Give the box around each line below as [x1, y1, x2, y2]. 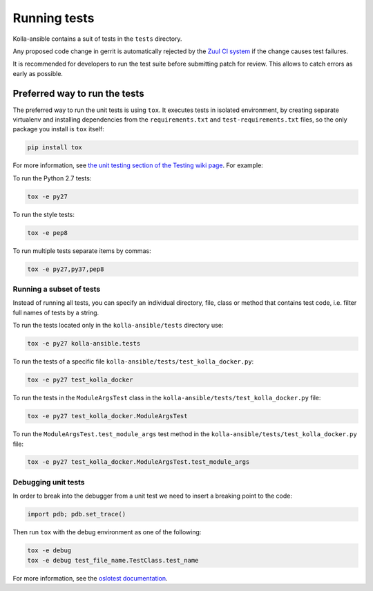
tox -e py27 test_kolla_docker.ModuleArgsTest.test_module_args [27, 458, 250, 466]
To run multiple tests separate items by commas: [12, 246, 151, 255]
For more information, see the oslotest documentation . [12, 574, 168, 582]
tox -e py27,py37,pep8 [27, 265, 104, 273]
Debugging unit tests [12, 477, 85, 487]
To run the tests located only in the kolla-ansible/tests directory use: [12, 321, 224, 330]
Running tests [12, 10, 95, 26]
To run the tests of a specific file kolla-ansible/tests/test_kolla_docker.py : [12, 357, 254, 366]
